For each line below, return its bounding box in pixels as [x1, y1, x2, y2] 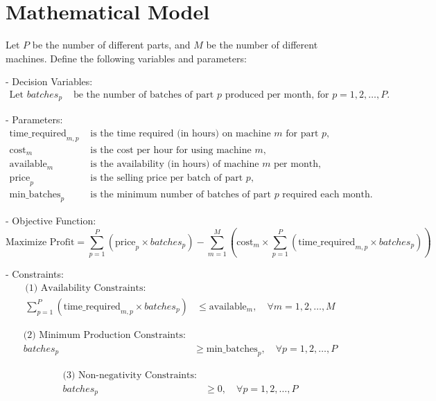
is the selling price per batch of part [90, 173, 243, 184]
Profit [49, 237, 75, 247]
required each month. [282, 190, 373, 200]
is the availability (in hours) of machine [90, 159, 259, 170]
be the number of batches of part [73, 89, 214, 100]
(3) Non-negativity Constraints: [62, 370, 197, 380]
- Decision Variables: [6, 74, 93, 89]
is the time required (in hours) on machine [90, 129, 271, 139]
